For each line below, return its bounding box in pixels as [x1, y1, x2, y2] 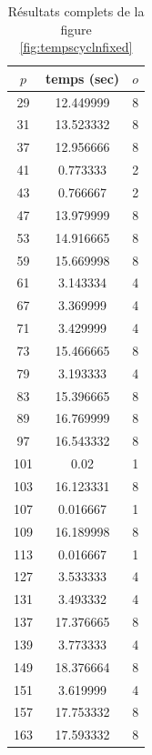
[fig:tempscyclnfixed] [19, 37, 133, 56]
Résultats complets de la [7, 2, 145, 20]
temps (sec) [46, 68, 120, 87]
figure [60, 19, 92, 38]
